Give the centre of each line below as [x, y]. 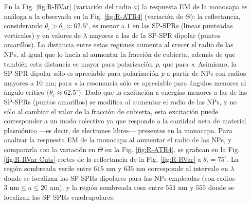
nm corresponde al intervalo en [182, 168]
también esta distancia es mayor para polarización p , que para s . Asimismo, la [120, 63]
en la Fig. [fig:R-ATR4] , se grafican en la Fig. [172, 149]
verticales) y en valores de [43, 35]
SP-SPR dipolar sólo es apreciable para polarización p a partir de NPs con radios [125, 73]
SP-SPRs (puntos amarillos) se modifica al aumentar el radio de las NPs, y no [120, 101]
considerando [23, 26]
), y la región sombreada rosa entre [111, 187]
